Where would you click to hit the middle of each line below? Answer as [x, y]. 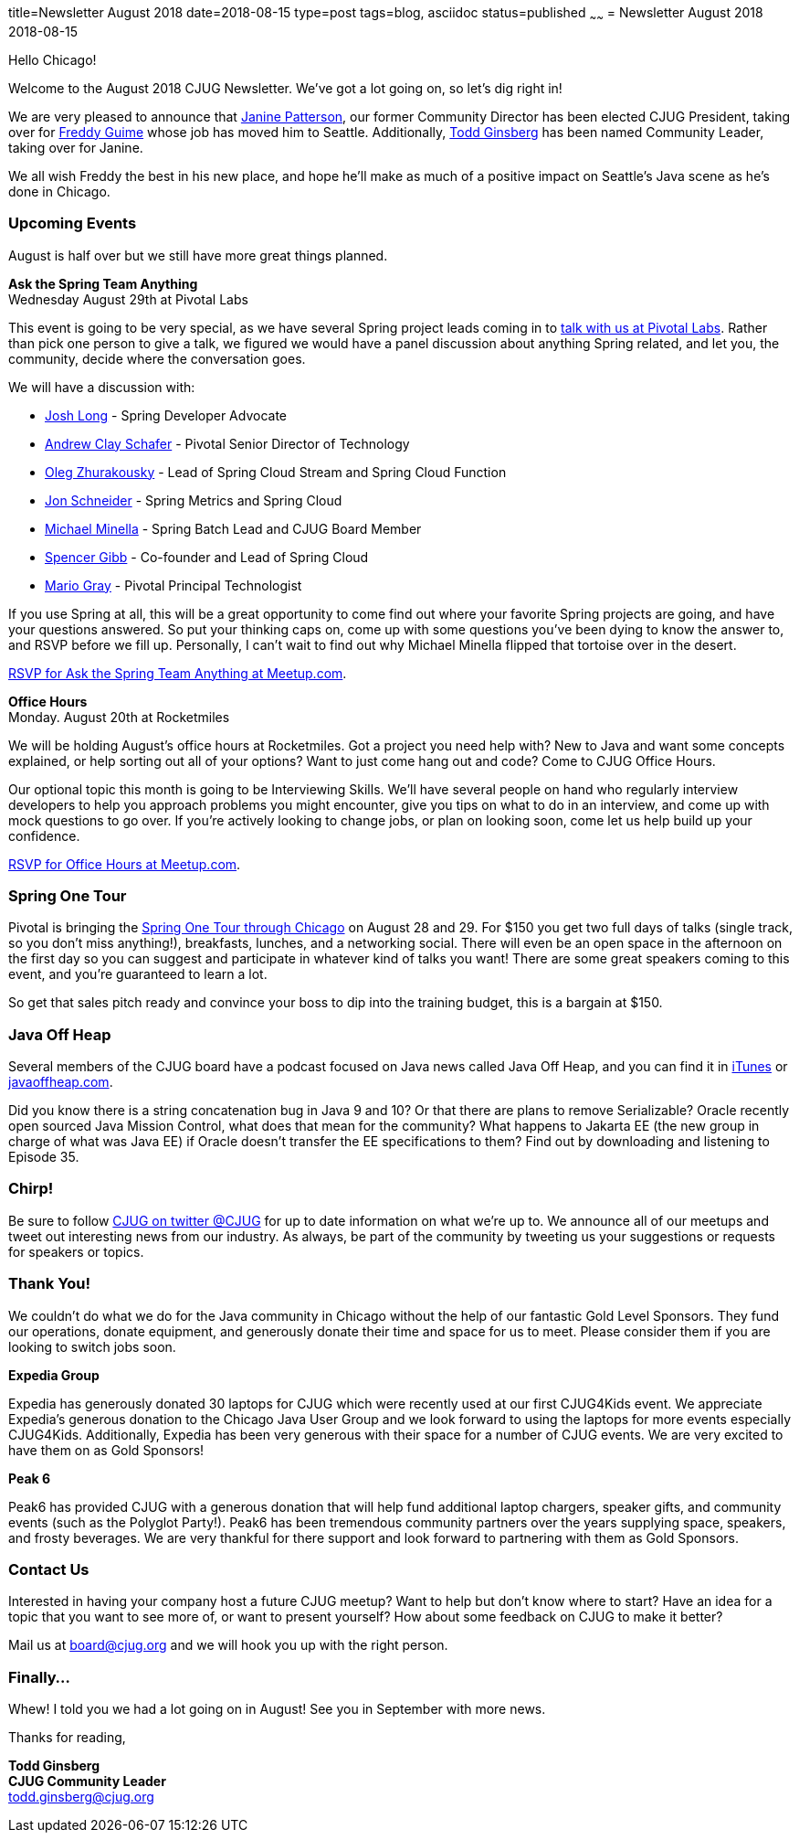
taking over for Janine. [76, 147]
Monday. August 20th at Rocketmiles [119, 717]
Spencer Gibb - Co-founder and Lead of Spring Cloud [207, 557]
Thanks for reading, [67, 1738]
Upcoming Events [73, 223]
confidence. [44, 835]
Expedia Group [54, 1375]
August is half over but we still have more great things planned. [198, 255]
